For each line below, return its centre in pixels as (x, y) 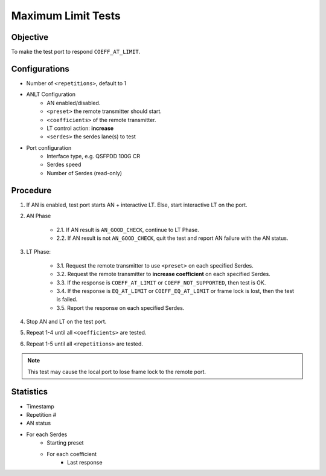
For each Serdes (47, 434)
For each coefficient (72, 454)
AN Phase (39, 216)
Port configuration (49, 147)
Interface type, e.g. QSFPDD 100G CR (94, 156)
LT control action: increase (80, 128)
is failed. (67, 300)
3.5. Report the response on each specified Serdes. (120, 307)
